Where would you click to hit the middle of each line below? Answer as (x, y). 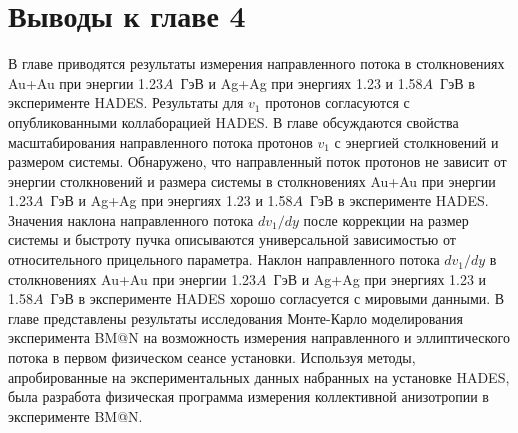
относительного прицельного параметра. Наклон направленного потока (224, 259)
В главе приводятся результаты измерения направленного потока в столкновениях (256, 63)
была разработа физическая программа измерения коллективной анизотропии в (248, 396)
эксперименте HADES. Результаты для (126, 102)
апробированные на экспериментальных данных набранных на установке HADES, (259, 376)
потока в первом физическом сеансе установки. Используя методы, (212, 357)
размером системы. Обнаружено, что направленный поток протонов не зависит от (257, 161)
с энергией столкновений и (416, 141)
